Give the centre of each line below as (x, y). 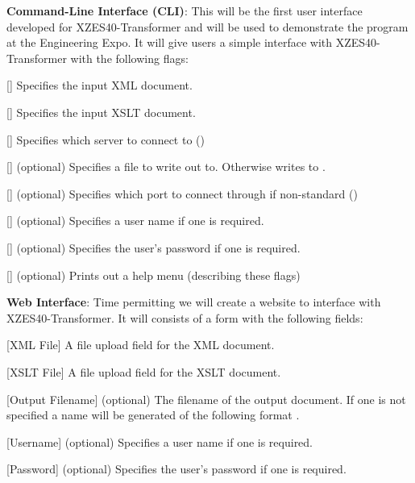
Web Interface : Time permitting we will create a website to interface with (194, 302)
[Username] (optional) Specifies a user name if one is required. (160, 441)
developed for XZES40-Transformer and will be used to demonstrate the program (207, 26)
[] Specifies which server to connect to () (106, 139)
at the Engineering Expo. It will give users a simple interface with (170, 42)
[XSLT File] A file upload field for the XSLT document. (144, 371)
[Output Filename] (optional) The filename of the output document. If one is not (206, 399)
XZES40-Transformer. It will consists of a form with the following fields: (185, 317)
